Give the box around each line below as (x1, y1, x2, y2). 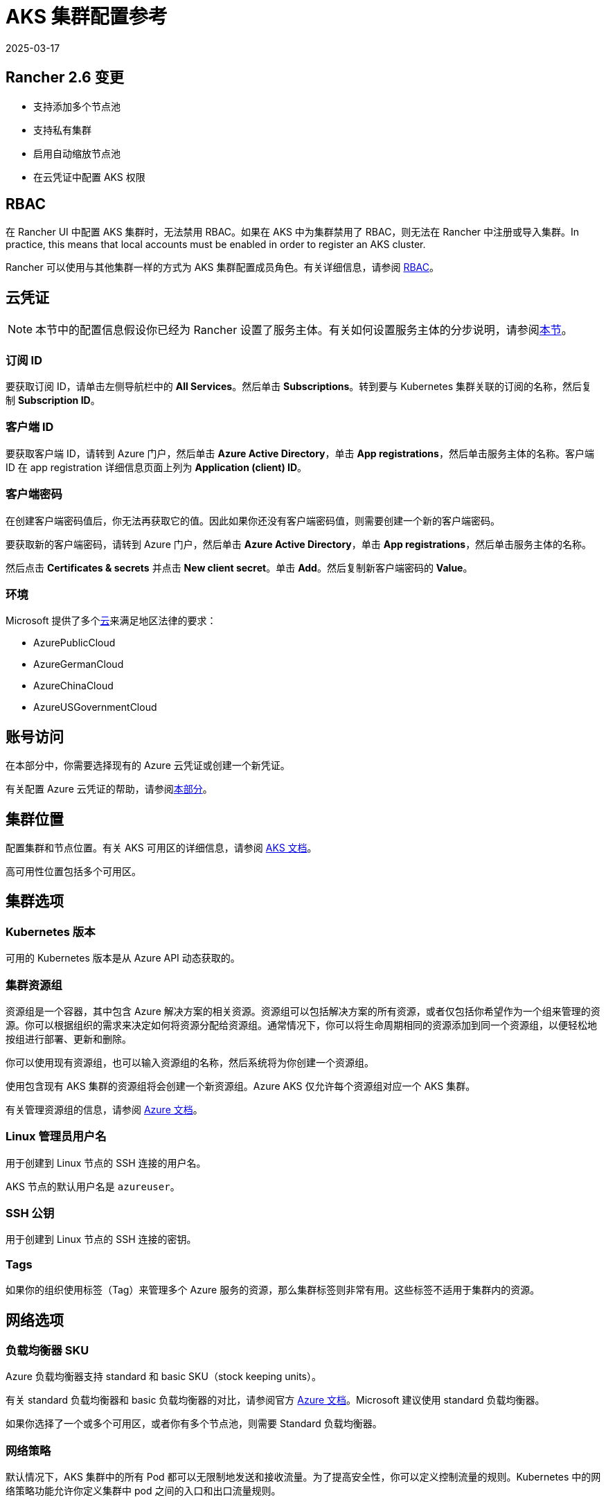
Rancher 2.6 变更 (6, 69, 124, 87)
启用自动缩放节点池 (33, 147, 121, 159)
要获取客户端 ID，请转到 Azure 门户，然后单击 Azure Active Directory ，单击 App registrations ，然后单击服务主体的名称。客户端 (6, 447, 594, 459)
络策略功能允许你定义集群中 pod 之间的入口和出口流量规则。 (6, 1485, 281, 1497)
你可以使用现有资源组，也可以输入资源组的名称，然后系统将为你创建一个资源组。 (6, 1056, 374, 1068)
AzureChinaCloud (33, 680, 114, 692)
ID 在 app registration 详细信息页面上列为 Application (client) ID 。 (6, 461, 308, 473)
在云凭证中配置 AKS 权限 (33, 170, 145, 183)
